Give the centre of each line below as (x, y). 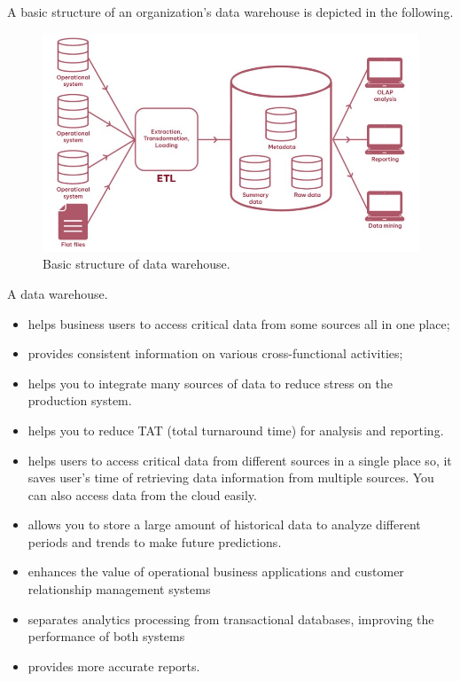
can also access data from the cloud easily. (142, 494)
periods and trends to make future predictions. (155, 541)
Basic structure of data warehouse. (136, 264)
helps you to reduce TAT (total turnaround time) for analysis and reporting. (236, 430)
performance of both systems (106, 636)
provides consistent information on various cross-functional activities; (215, 353)
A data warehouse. (58, 293)
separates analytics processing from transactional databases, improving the (231, 618)
